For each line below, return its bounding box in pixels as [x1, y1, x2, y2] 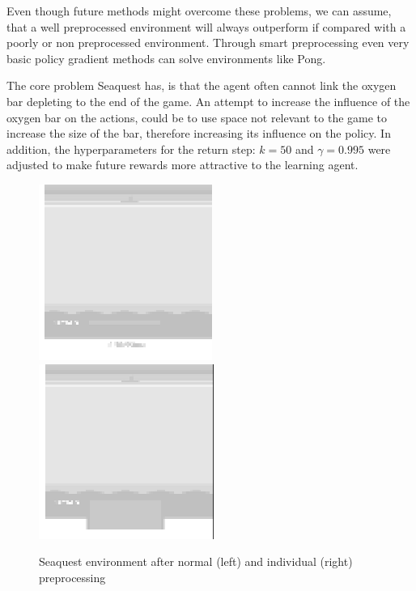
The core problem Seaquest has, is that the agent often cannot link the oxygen [6, 77, 397, 94]
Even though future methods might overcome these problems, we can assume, [6, 2, 392, 19]
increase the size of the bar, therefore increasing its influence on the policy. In [6, 125, 391, 142]
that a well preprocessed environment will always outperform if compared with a [6, 18, 406, 35]
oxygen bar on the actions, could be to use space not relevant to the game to [6, 108, 388, 125]
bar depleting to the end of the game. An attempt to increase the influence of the [6, 92, 410, 109]
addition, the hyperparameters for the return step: [6, 140, 256, 157]
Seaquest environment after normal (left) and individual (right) [39, 553, 353, 570]
